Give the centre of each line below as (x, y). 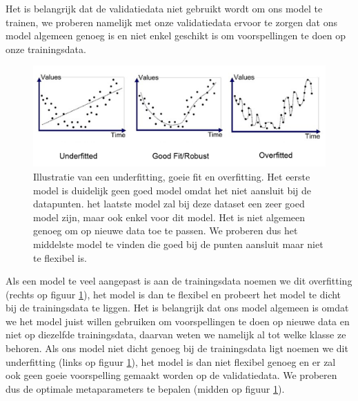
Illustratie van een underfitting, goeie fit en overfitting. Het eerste (172, 176)
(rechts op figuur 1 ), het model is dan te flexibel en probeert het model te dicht (173, 294)
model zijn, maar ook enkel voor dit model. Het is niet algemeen (169, 217)
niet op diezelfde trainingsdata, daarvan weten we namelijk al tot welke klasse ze (176, 335)
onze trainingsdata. (46, 49)
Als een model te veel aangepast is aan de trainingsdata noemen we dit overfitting (179, 281)
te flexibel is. (60, 257)
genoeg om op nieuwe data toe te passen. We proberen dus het (166, 230)
